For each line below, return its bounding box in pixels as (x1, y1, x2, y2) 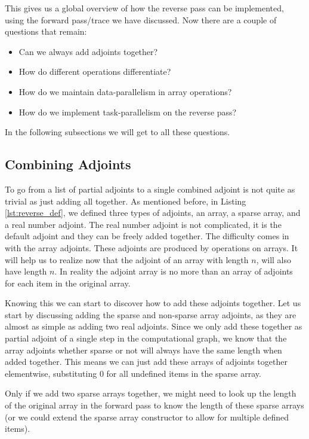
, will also (256, 253, 292, 266)
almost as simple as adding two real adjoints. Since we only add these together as (5, 320, 302, 333)
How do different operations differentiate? (18, 65, 171, 78)
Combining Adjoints (5, 155, 131, 173)
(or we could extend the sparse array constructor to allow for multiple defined (5, 410, 289, 423)
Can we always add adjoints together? (18, 45, 158, 57)
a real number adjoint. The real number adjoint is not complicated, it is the (5, 218, 282, 230)
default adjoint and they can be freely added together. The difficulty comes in (5, 230, 289, 242)
